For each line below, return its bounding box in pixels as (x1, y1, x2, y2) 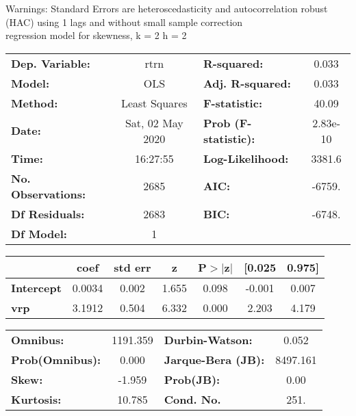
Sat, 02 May (125, 114, 183, 131)
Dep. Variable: (11, 55, 90, 71)
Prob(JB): (164, 371, 220, 387)
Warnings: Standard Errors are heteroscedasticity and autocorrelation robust (5, 1, 328, 15)
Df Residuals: (11, 205, 85, 222)
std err (114, 259, 151, 275)
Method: (11, 94, 58, 111)
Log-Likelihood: (203, 150, 289, 166)
